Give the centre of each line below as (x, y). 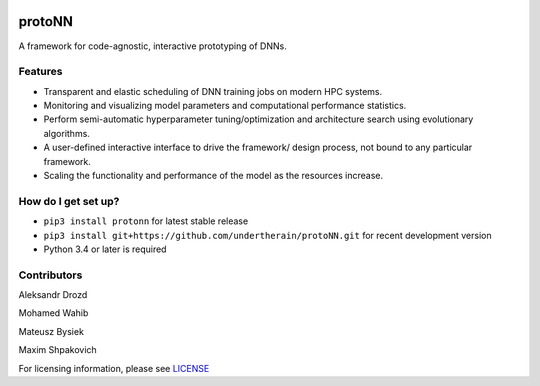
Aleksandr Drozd (53, 295)
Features (40, 72)
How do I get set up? (69, 201)
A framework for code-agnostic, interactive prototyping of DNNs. (152, 46)
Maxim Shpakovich (57, 350)
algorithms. (66, 133)
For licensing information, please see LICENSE (114, 368)
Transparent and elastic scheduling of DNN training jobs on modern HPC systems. (213, 91)
